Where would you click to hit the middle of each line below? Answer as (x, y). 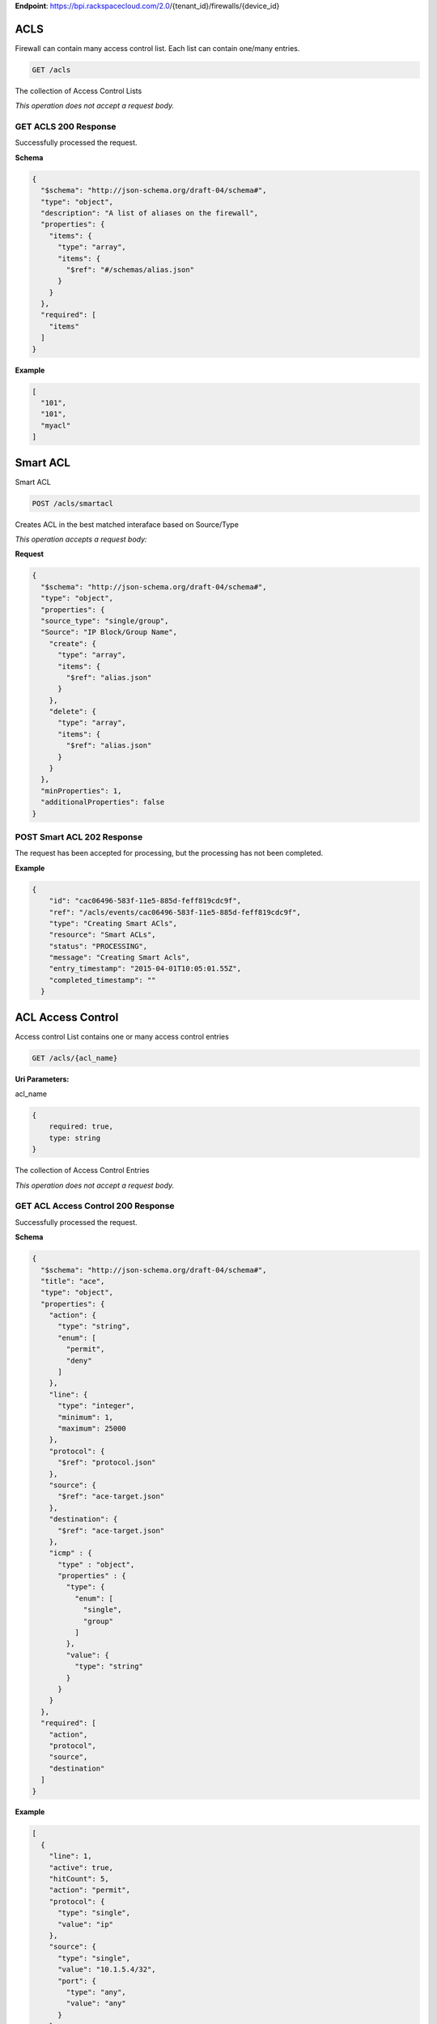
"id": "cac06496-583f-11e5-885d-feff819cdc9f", (145, 901)
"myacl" (56, 425)
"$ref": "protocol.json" (107, 1463)
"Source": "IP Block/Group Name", (109, 632)
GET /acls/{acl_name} (75, 1058)
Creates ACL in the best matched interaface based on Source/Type (127, 524)
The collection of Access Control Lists (78, 91)
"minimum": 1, (85, 1417)
